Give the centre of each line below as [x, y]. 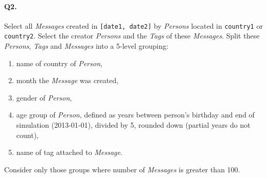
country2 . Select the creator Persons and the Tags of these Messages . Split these [132, 36]
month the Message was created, [67, 80]
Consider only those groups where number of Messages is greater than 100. [122, 169]
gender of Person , [44, 97]
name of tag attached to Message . [69, 152]
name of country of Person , [59, 63]
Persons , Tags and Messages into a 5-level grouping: [86, 46]
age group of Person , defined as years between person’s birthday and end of [135, 115]
